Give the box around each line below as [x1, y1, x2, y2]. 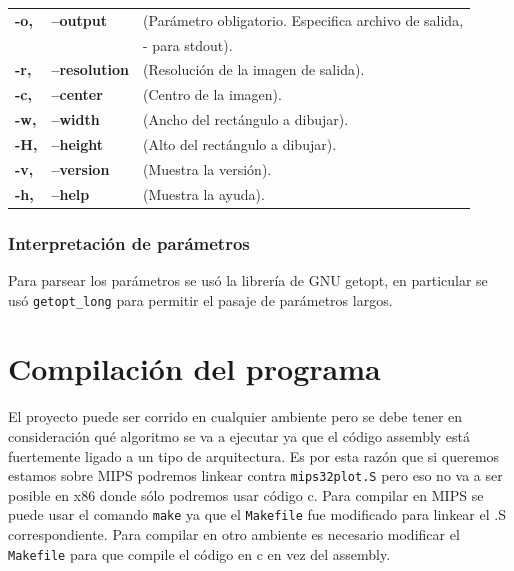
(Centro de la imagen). [143, 84, 282, 105]
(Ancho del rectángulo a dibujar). [143, 109, 349, 130]
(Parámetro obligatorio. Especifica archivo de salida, [143, 9, 464, 30]
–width [51, 109, 100, 130]
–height [51, 133, 104, 154]
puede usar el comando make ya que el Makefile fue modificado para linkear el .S [8, 504, 506, 525]
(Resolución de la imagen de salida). [143, 59, 365, 80]
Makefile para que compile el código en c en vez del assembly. [8, 543, 391, 564]
